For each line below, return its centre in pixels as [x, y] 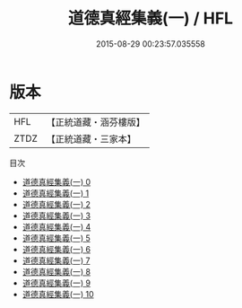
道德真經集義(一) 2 [56, 204]
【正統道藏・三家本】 [91, 138]
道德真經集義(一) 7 [56, 260]
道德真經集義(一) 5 [56, 238]
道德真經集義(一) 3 [56, 216]
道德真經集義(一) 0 [56, 181]
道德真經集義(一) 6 [56, 249]
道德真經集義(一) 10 [58, 294]
